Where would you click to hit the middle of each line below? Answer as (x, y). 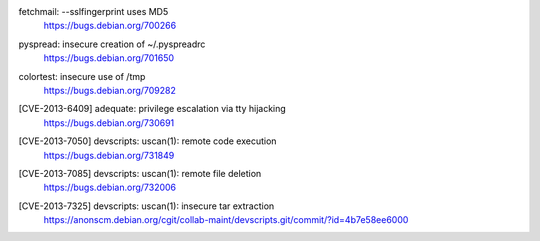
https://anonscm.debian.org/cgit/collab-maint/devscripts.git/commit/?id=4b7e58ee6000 (226, 220)
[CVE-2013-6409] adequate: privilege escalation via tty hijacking (152, 109)
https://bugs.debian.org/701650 (109, 58)
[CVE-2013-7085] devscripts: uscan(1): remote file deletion (140, 173)
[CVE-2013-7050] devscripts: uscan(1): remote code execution (147, 141)
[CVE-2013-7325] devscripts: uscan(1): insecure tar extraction (146, 206)
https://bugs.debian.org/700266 (110, 26)
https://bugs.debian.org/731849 (109, 155)
